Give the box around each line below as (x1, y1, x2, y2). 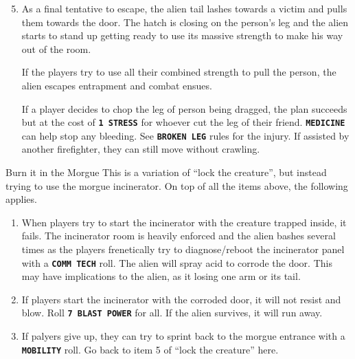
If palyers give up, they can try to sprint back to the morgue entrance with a (21, 329, 345, 343)
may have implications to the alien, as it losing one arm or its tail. (21, 269, 301, 283)
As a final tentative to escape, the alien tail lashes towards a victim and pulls (21, 1, 347, 15)
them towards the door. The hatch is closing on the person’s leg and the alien (21, 14, 349, 29)
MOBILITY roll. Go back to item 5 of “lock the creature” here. (21, 342, 279, 356)
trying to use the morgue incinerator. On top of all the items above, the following (5, 178, 348, 193)
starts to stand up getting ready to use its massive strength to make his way (21, 28, 343, 43)
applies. (5, 192, 37, 206)
